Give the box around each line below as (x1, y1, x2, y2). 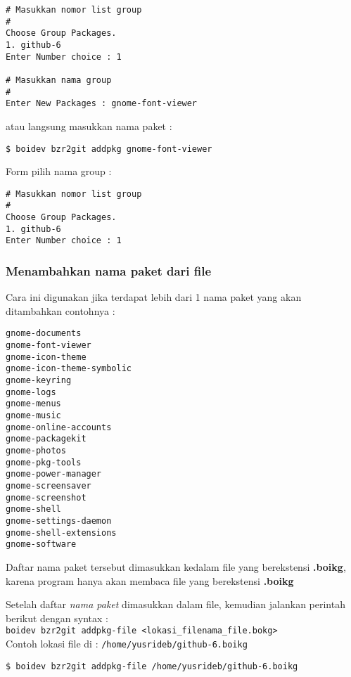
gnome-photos (6, 446, 66, 456)
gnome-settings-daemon (6, 515, 112, 526)
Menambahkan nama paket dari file (6, 262, 212, 279)
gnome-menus (6, 399, 61, 409)
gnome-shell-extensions (6, 527, 117, 538)
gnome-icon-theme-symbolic (6, 363, 132, 374)
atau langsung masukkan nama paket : (6, 118, 172, 133)
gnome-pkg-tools (6, 457, 82, 468)
